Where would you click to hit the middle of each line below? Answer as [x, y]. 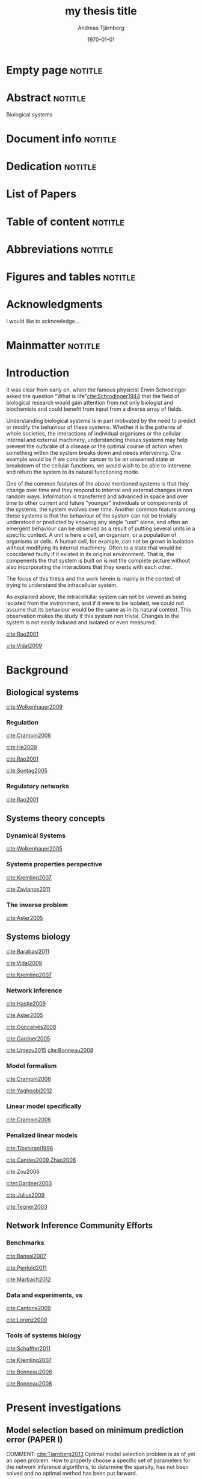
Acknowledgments [55, 304]
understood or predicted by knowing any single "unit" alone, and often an [97, 522]
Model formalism [32, 1066]
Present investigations [64, 1408]
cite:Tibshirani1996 [30, 1148]
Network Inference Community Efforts [80, 1226]
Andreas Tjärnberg [101, 28]
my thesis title [101, 11]
